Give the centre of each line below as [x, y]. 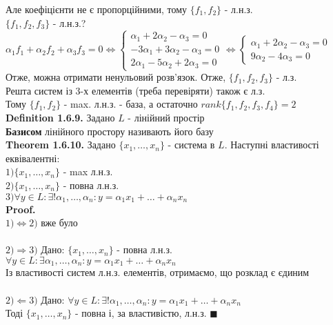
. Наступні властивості [272, 145]
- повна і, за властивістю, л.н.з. [141, 313]
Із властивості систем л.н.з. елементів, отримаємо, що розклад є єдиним [158, 272]
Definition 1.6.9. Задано [60, 117]
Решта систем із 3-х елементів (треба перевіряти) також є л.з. [135, 90]
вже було [59, 223]
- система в [191, 145]
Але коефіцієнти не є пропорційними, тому [97, 9]
